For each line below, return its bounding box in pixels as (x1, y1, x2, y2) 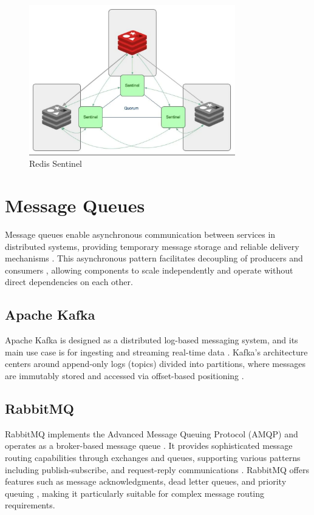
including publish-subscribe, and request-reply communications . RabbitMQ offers (5, 463, 309, 476)
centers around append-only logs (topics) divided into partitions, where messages (5, 357, 305, 370)
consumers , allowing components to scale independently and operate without (5, 263, 293, 276)
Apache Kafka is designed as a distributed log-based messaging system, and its (5, 334, 298, 346)
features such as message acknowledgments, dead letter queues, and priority (5, 475, 287, 488)
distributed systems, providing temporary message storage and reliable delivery (5, 240, 299, 252)
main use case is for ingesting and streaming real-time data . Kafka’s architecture (5, 345, 308, 358)
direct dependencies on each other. (5, 275, 133, 288)
